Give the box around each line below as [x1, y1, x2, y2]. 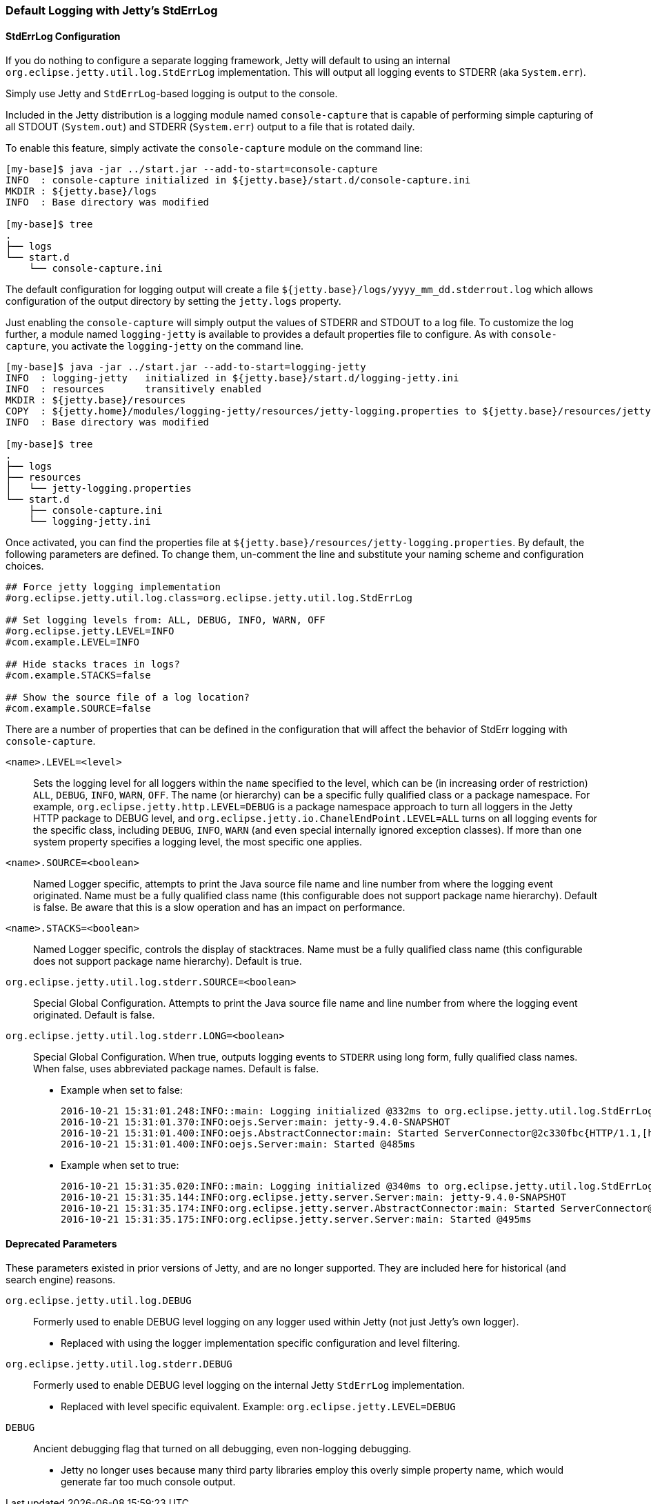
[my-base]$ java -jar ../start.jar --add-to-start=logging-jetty [6, 361, 366, 373]
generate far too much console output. [61, 1476, 236, 1488]
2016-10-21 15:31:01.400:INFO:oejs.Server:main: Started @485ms [61, 1139, 416, 1150]
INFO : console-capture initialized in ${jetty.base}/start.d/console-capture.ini [6, 174, 471, 186]
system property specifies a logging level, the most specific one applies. [33, 836, 362, 848]
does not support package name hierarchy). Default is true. [33, 955, 302, 967]
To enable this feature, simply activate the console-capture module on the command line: [6, 142, 423, 154]
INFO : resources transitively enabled [6, 383, 261, 395]
